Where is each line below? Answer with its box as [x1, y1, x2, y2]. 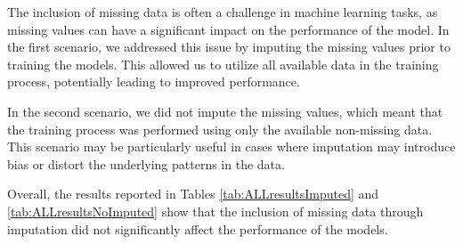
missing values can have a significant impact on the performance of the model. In [7, 20, 450, 38]
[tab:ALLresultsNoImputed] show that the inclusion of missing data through [7, 201, 424, 220]
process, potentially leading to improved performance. [7, 72, 300, 91]
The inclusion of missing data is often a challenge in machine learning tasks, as [7, 3, 438, 20]
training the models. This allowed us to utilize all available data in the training [7, 54, 439, 73]
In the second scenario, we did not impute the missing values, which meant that [7, 102, 443, 120]
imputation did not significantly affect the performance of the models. [7, 219, 388, 238]
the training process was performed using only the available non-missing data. [7, 119, 433, 138]
